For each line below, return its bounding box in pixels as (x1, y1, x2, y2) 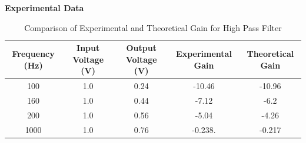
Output (126, 42, 157, 54)
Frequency (12, 47, 55, 59)
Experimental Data (5, 2, 84, 13)
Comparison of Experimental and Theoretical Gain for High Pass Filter (24, 21, 282, 33)
